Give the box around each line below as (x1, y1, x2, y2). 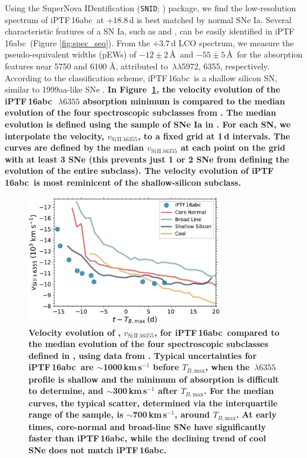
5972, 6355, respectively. (182, 60, 270, 72)
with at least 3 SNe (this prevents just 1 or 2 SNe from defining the (5, 152, 289, 165)
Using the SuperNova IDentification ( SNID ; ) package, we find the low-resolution (5, 2, 296, 14)
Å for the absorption (226, 48, 303, 61)
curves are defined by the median (5, 141, 144, 154)
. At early (236, 408, 277, 421)
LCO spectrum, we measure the (178, 36, 294, 49)
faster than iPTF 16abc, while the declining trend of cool (29, 432, 266, 444)
